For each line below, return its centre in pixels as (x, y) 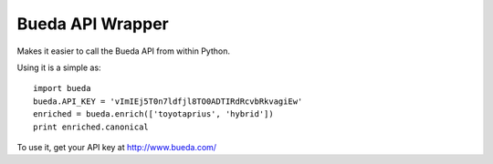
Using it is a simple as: (59, 67)
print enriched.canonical (91, 127)
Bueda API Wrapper (93, 24)
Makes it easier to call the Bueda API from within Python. (123, 51)
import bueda (62, 88)
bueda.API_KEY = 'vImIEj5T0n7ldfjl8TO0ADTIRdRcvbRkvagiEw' (168, 101)
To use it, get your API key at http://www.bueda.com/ (117, 147)
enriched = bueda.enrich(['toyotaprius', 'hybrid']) (153, 114)
